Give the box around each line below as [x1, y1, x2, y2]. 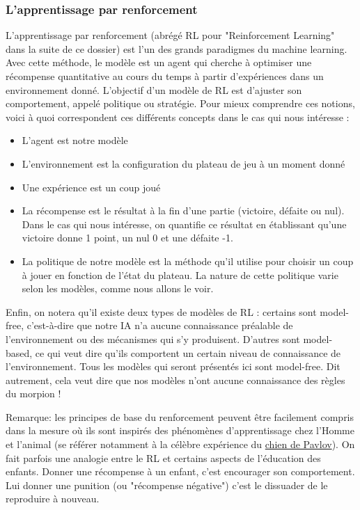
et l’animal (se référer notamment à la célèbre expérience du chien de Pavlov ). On [6, 437, 355, 452]
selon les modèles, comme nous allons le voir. [22, 281, 214, 296]
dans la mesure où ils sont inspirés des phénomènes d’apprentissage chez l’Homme [6, 423, 354, 438]
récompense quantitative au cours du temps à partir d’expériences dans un [6, 69, 324, 83]
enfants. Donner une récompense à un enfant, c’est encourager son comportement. [6, 464, 355, 479]
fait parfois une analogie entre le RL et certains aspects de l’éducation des [6, 450, 321, 465]
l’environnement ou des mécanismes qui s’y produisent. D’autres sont [6, 331, 300, 346]
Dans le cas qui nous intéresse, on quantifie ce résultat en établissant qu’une [22, 216, 347, 231]
